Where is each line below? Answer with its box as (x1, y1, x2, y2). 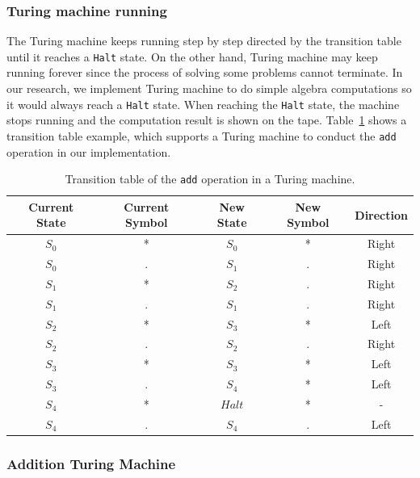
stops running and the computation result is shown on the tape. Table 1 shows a (6, 111, 407, 128)
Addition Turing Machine (6, 453, 176, 473)
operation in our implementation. (6, 143, 171, 160)
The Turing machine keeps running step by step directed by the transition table (6, 32, 401, 49)
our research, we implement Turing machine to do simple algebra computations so (6, 80, 412, 97)
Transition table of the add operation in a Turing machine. (65, 170, 355, 187)
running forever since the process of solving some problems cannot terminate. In (6, 64, 403, 81)
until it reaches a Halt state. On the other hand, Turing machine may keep (6, 48, 378, 65)
